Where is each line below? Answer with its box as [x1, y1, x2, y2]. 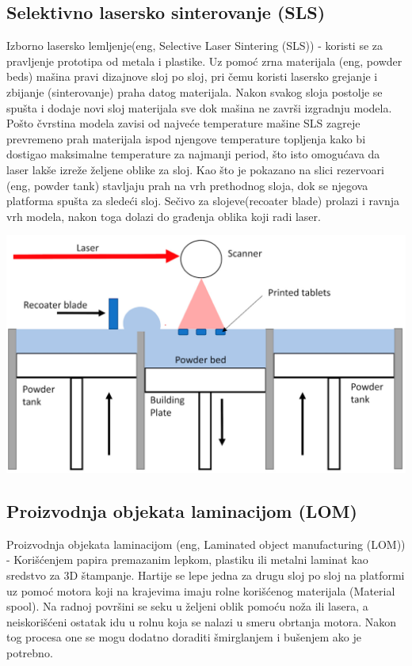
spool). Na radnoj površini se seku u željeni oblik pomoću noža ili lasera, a [6, 598, 368, 615]
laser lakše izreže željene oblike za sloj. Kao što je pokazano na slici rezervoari [6, 161, 384, 177]
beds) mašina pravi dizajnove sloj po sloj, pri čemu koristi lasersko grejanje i [6, 68, 378, 85]
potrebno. [6, 645, 53, 661]
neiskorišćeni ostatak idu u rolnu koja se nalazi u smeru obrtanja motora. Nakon [6, 613, 397, 630]
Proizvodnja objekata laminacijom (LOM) [6, 499, 357, 523]
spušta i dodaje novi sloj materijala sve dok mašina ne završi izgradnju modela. [6, 99, 392, 116]
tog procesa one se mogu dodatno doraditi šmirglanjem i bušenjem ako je [6, 629, 362, 645]
